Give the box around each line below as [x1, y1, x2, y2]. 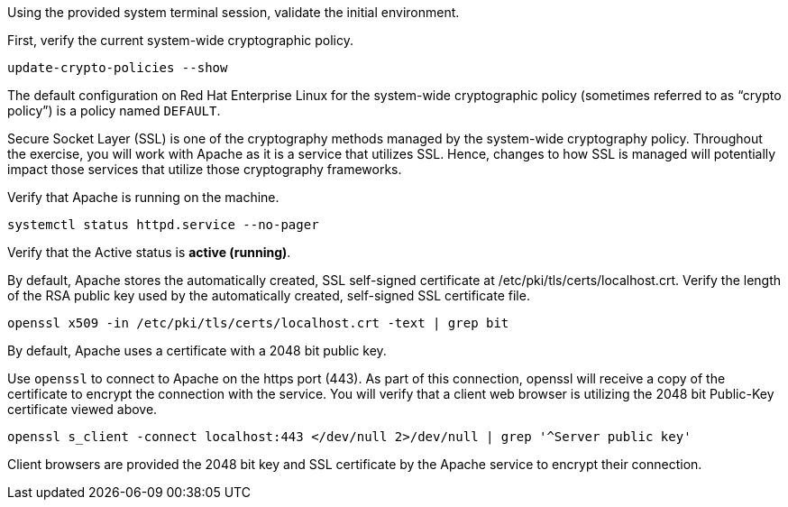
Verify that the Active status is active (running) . [7, 244, 291, 260]
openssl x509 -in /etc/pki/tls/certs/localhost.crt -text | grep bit [7, 316, 509, 330]
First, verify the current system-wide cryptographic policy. [7, 32, 354, 48]
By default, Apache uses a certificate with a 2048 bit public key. [7, 343, 387, 358]
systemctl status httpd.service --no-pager [7, 217, 319, 232]
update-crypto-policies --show [7, 60, 228, 75]
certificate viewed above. [7, 401, 158, 417]
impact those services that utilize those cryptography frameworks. [7, 161, 402, 177]
